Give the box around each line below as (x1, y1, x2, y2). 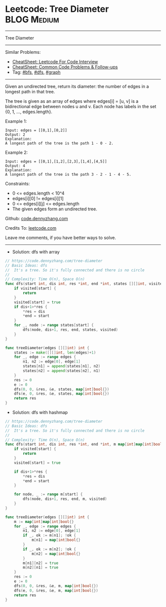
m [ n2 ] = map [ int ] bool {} (31, 551, 81, 556)
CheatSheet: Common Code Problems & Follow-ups (12, 64, 118, 70)
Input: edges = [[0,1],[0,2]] (5, 127, 68, 133)
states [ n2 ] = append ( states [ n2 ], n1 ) (23, 368, 100, 373)
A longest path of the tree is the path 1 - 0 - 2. (5, 141, 114, 146)
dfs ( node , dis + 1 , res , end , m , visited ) (23, 496, 107, 502)
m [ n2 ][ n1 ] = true (23, 565, 58, 570)
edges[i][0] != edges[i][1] (12, 195, 64, 201)
